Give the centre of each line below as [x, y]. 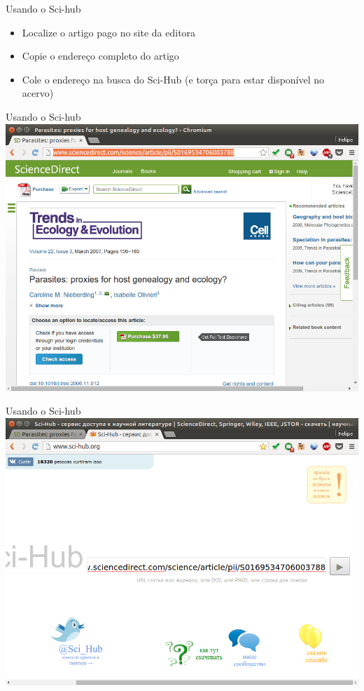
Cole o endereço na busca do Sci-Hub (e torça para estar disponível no [173, 79]
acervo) [38, 93]
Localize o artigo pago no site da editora [109, 32]
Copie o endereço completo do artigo [100, 56]
